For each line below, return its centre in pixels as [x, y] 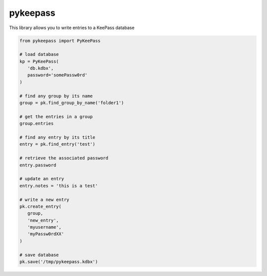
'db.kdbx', [41, 68]
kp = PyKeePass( [39, 61]
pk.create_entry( [41, 206]
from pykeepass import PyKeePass [60, 40]
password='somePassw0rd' [57, 75]
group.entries [37, 124]
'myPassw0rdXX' [46, 234]
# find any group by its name [56, 96]
